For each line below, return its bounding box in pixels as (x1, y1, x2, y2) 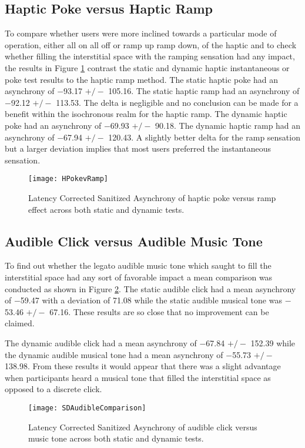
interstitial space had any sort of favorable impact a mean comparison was (5, 270, 273, 283)
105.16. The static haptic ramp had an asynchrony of (108, 85, 300, 97)
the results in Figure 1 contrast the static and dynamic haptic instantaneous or (5, 61, 290, 73)
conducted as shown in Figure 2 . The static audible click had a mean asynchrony (5, 282, 296, 295)
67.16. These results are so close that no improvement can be (49, 305, 269, 317)
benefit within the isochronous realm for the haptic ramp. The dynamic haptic (5, 108, 287, 120)
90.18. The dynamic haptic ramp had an (155, 119, 301, 131)
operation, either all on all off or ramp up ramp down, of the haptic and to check (5, 38, 297, 51)
